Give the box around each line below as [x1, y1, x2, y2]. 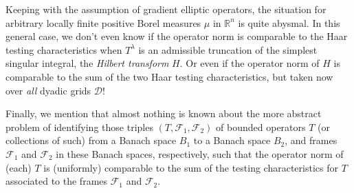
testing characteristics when [5, 42, 122, 57]
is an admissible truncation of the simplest [138, 42, 318, 57]
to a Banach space [193, 133, 271, 148]
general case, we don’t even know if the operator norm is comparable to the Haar [5, 29, 348, 43]
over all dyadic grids [5, 83, 91, 97]
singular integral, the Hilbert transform [5, 56, 169, 70]
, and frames [285, 133, 338, 148]
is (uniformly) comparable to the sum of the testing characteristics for [43, 160, 338, 174]
